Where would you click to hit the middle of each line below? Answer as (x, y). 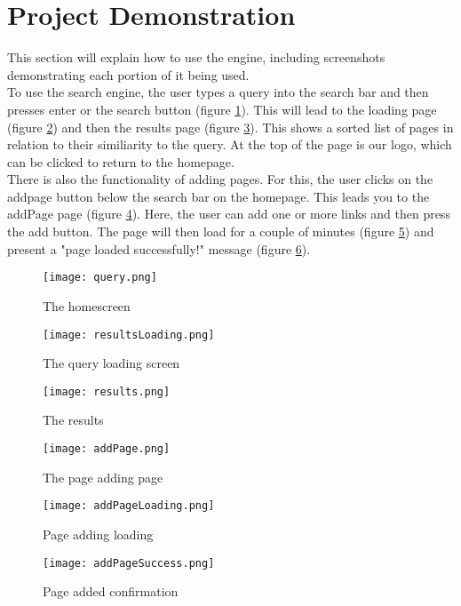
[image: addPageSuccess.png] (129, 563)
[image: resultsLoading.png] (129, 335)
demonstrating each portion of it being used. (128, 74)
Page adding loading (98, 534)
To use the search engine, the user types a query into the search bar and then (218, 92)
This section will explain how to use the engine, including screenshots (196, 57)
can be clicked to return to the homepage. (121, 161)
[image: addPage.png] (107, 449)
